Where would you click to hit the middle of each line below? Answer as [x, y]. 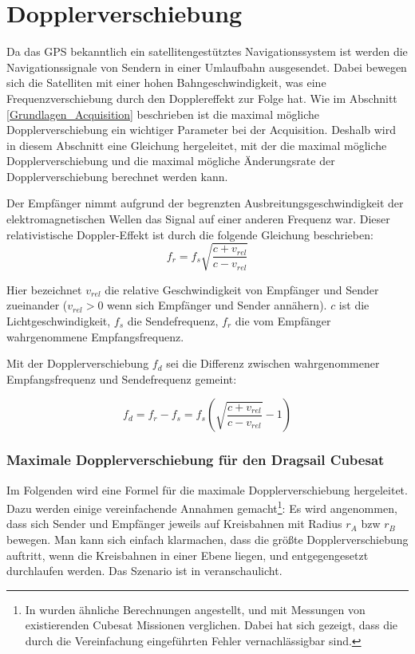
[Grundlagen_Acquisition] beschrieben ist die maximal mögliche [163, 114]
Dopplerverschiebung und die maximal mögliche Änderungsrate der [171, 161]
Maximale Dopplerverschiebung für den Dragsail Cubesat [196, 460]
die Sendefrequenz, [173, 320]
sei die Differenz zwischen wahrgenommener [273, 363]
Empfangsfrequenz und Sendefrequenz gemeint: [122, 378]
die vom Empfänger [283, 320]
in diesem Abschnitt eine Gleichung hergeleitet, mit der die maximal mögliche [197, 145]
